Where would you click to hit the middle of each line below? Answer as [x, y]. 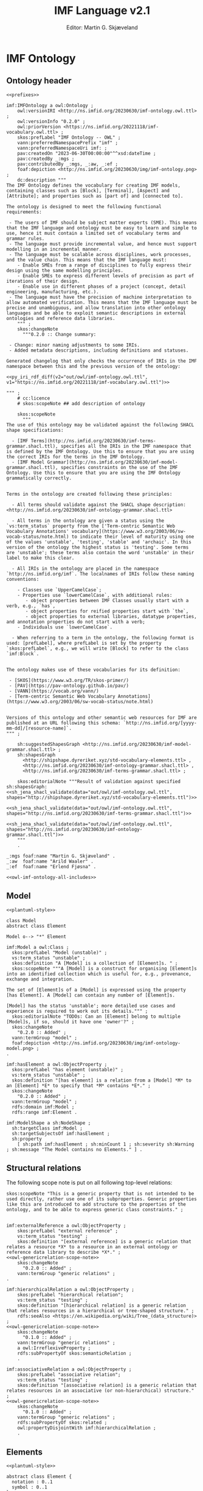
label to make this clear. [40, 558]
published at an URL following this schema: [64, 723]
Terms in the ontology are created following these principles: [89, 494]
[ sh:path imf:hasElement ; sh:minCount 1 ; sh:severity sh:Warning [106, 1144]
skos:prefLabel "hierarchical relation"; [70, 1295]
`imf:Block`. [23, 654]
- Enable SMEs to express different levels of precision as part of [106, 276]
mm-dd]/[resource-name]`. [39, 728]
